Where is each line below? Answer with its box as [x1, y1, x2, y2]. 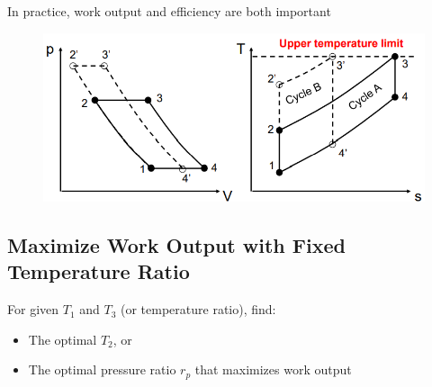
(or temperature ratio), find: [121, 300, 276, 319]
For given [7, 300, 59, 319]
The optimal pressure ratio [28, 360, 176, 379]
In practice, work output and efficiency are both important [7, 2, 331, 20]
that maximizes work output [194, 360, 352, 379]
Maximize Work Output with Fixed [7, 231, 346, 259]
